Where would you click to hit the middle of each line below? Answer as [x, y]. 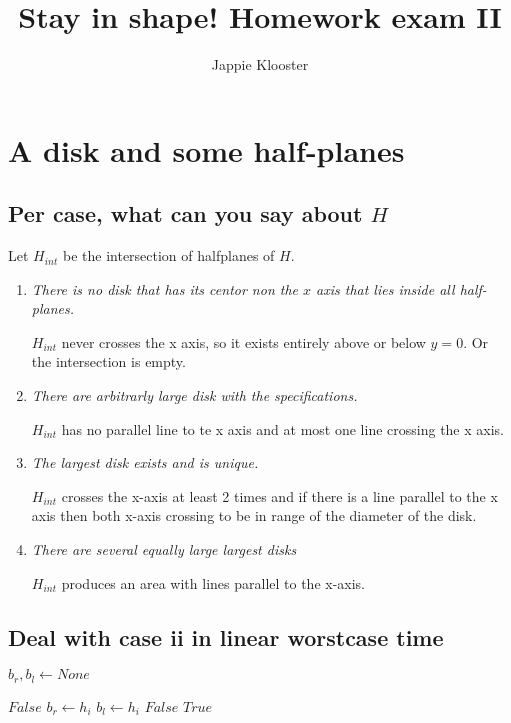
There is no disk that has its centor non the [165, 288]
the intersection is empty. [108, 361]
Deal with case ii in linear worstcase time [226, 636]
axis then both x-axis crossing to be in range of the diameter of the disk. [254, 515]
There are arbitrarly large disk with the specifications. [194, 395]
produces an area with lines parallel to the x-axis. [213, 582]
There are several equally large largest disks [164, 549]
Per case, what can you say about [185, 213]
